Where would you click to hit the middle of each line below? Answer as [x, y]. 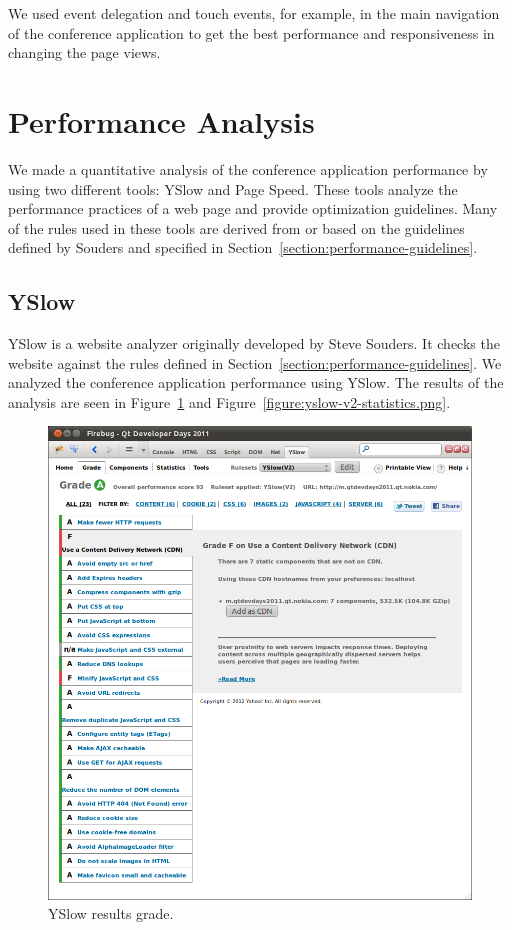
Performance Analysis [161, 120]
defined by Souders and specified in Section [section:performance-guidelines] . [243, 247]
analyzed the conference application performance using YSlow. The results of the [256, 382]
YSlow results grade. [111, 913]
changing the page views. [84, 52]
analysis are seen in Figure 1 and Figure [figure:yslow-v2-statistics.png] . [229, 401]
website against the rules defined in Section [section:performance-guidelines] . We [255, 362]
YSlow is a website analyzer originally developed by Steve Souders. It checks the [254, 343]
